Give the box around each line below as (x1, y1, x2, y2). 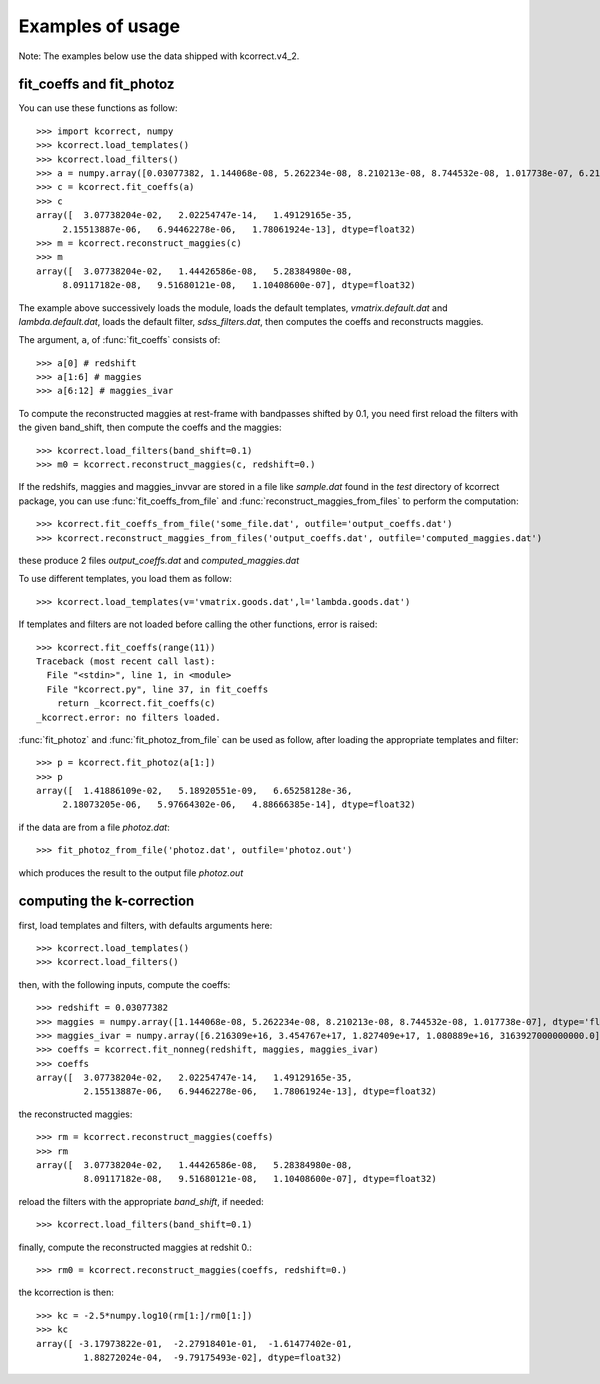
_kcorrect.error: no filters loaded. (36, 711, 222, 723)
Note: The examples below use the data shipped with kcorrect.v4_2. (18, 50, 300, 62)
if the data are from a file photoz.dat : (18, 821, 170, 833)
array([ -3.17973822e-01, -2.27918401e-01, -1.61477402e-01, (36, 1338, 353, 1349)
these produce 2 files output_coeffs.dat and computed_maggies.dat (18, 555, 300, 566)
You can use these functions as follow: (18, 102, 178, 114)
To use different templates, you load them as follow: (18, 573, 232, 585)
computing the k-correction (18, 893, 195, 910)
